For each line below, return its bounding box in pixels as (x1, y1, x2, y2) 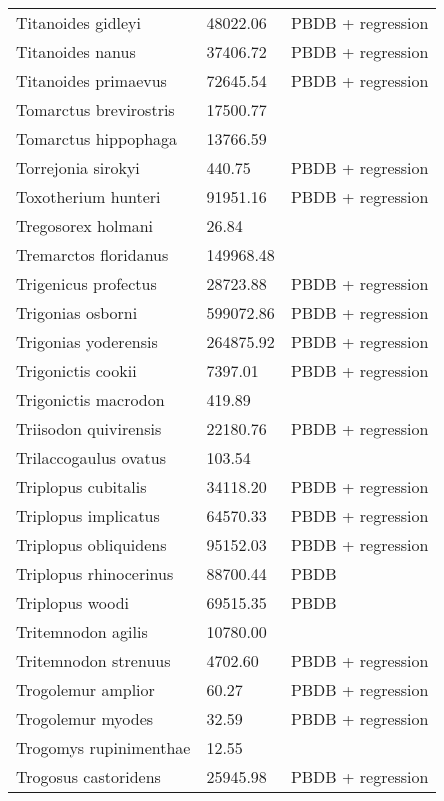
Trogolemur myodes (16, 707, 154, 730)
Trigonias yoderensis (16, 330, 158, 353)
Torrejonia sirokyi (16, 156, 140, 179)
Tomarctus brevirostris (16, 98, 175, 121)
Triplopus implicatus (16, 504, 160, 527)
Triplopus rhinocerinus (16, 562, 174, 585)
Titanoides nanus (16, 40, 136, 63)
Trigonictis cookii (16, 359, 137, 382)
